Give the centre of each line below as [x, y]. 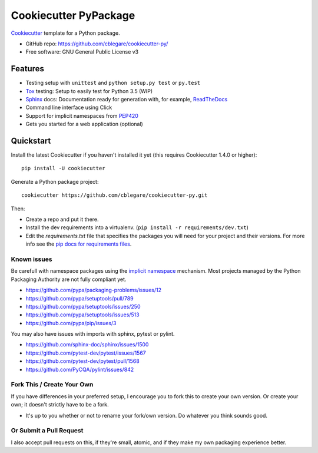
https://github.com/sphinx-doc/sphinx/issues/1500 [87, 345]
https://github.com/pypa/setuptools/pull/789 [79, 298]
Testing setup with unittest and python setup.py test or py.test [113, 83]
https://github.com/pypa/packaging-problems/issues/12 [94, 290]
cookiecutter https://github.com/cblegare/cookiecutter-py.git [115, 195]
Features [27, 69]
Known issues [32, 259]
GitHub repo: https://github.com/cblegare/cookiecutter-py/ [97, 44]
